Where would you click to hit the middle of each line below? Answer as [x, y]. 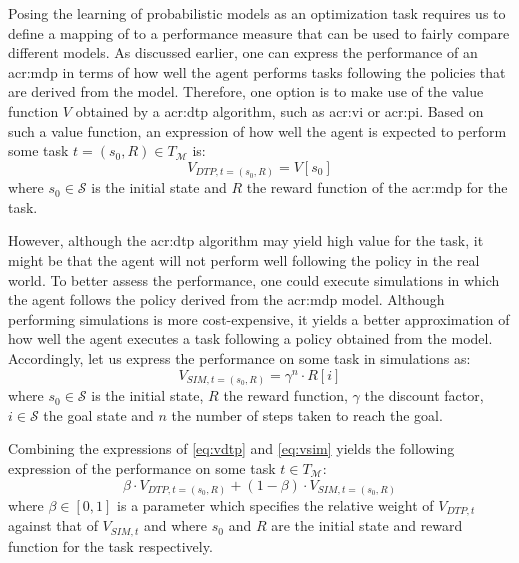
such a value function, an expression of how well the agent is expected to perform [257, 130]
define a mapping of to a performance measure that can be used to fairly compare [259, 32]
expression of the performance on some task [142, 467]
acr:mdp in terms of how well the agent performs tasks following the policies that [257, 71]
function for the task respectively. [110, 545]
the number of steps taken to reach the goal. [307, 414]
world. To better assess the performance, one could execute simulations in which [254, 279]
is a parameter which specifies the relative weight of [275, 505]
